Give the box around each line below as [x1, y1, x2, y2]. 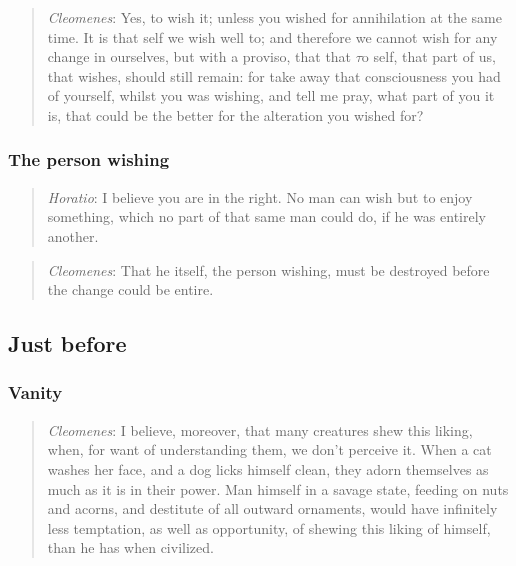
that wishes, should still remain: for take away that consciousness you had [47, 65, 501, 86]
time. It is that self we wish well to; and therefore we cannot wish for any [47, 26, 498, 47]
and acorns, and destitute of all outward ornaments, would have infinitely [47, 498, 498, 519]
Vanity [8, 380, 63, 405]
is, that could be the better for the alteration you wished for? [47, 104, 424, 125]
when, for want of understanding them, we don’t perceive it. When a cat [47, 439, 492, 460]
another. [47, 225, 99, 246]
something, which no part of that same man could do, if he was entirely [47, 206, 486, 227]
